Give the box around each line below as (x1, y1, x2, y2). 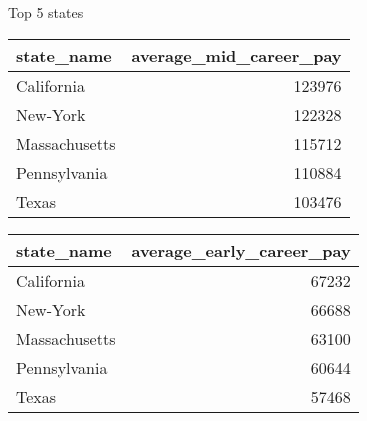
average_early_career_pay (131, 238, 351, 262)
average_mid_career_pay (131, 43, 342, 67)
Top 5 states (8, 2, 84, 22)
